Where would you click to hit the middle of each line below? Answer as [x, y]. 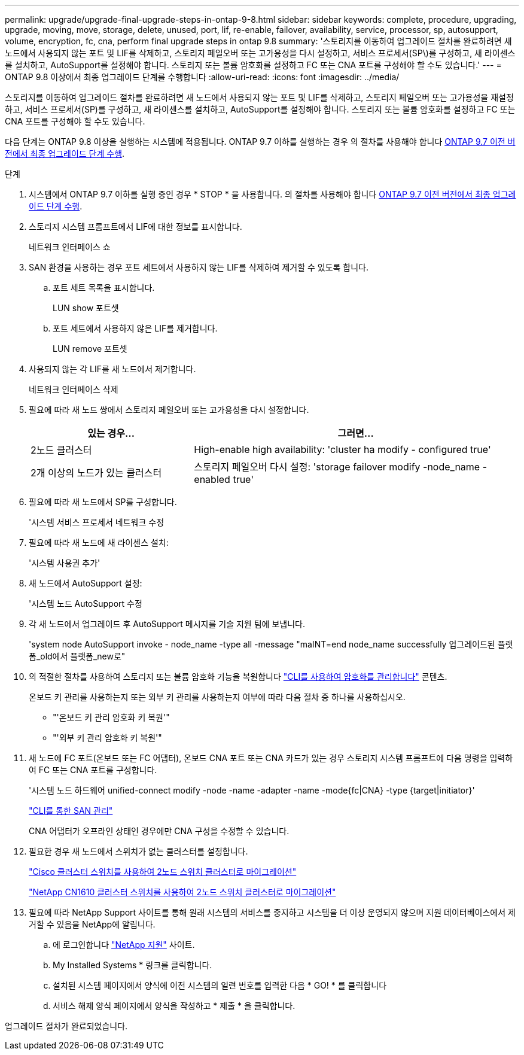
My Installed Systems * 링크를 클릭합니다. [132, 965]
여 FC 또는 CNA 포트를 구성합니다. [93, 770]
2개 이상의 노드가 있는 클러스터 [96, 473]
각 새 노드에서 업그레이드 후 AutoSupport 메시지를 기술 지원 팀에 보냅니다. [167, 624]
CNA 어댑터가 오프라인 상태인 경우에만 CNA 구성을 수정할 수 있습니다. [159, 831]
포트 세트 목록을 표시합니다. [104, 288]
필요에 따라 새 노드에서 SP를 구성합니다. [103, 502]
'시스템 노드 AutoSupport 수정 [86, 603]
